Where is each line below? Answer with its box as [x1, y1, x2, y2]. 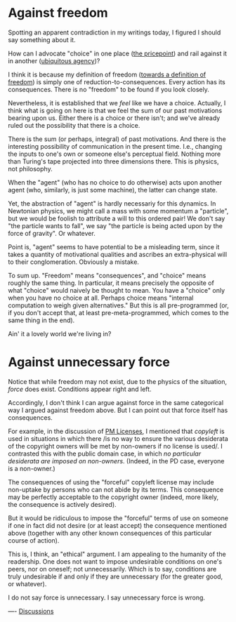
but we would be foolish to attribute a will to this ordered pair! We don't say [8, 214, 225, 223]
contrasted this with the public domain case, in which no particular [8, 449, 202, 458]
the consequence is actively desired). [8, 500, 117, 508]
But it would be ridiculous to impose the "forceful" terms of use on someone [8, 514, 229, 522]
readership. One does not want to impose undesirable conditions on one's [8, 557, 223, 566]
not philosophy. [8, 164, 53, 173]
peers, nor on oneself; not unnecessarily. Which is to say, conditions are [8, 564, 217, 573]
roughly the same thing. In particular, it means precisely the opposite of [8, 279, 215, 287]
